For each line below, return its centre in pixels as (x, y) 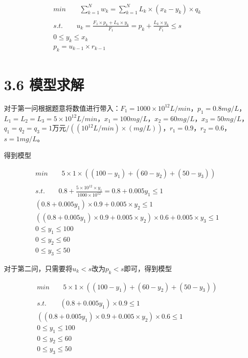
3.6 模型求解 (44, 84)
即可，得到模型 (148, 268)
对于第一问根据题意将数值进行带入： (62, 108)
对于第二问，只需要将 (38, 268)
